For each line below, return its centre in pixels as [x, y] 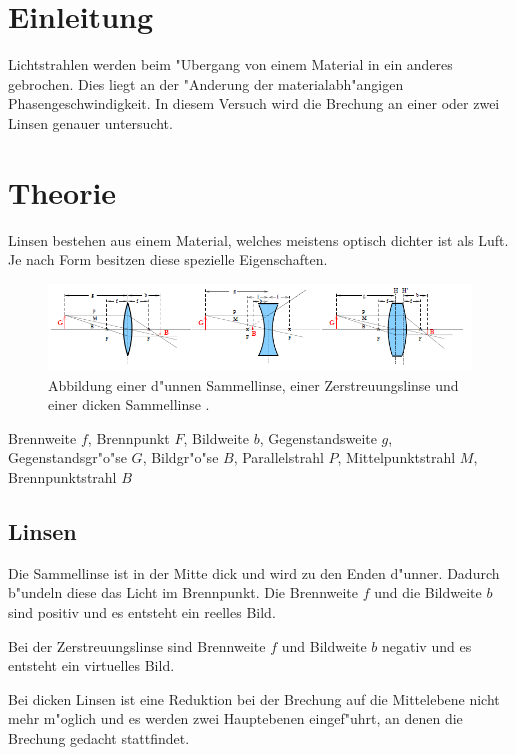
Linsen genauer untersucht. [90, 122]
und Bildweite [324, 645]
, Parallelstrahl [278, 457]
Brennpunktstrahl [62, 476]
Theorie [62, 191]
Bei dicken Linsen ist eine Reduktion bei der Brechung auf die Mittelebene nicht [254, 698]
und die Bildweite [428, 592]
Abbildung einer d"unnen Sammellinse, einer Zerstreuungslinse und [253, 384]
